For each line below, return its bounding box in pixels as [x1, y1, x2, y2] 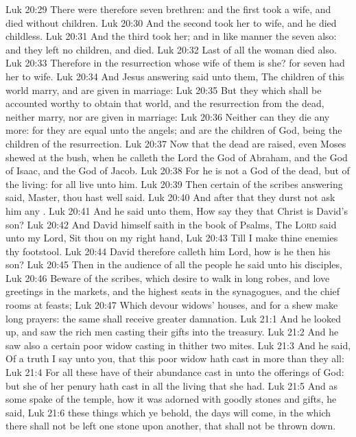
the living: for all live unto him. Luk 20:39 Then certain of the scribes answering [5, 176, 343, 191]
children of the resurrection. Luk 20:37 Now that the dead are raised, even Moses [5, 136, 346, 150]
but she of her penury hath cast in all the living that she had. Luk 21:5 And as [5, 378, 338, 392]
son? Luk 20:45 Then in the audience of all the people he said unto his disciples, [5, 257, 342, 272]
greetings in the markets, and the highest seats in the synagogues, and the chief [5, 284, 340, 298]
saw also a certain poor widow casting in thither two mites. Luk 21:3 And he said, [5, 338, 351, 352]
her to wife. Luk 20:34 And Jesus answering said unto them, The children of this [5, 69, 344, 83]
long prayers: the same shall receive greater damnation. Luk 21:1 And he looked [5, 311, 342, 325]
